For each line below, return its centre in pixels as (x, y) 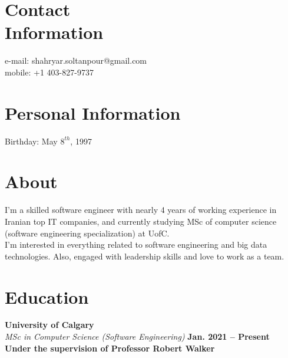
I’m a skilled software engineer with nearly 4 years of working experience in (141, 210)
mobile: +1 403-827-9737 (49, 72)
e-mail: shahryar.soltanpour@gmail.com (76, 60)
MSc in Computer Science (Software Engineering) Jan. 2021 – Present (137, 336)
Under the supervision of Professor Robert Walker (110, 348)
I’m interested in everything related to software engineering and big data (136, 244)
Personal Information (93, 112)
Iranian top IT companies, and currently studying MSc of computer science (141, 221)
